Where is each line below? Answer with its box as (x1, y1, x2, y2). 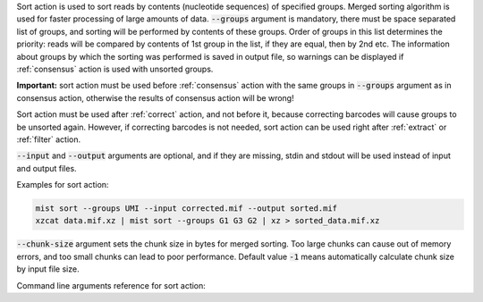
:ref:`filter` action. (16, 134, 80, 145)
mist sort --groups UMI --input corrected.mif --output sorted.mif (35, 204, 338, 214)
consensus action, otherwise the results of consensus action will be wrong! (16, 92, 294, 103)
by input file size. (16, 264, 80, 274)
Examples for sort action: (16, 180, 109, 190)
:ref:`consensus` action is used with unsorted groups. (16, 63, 214, 74)
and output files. (16, 163, 77, 173)
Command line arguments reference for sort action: (16, 280, 206, 290)
